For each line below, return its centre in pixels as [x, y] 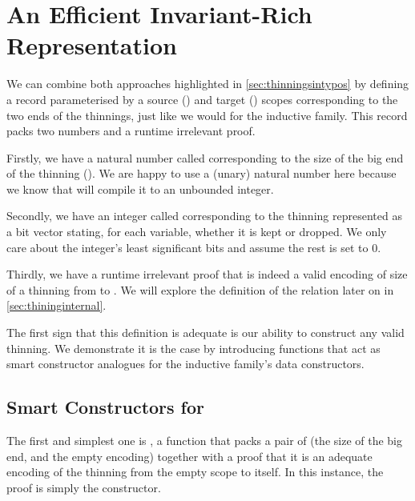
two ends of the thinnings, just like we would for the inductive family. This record [207, 115]
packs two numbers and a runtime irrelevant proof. [131, 131]
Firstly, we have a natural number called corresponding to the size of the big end [205, 157]
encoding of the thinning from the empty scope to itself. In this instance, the [195, 472]
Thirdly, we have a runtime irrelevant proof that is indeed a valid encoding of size [207, 274]
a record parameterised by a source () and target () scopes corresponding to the [202, 99]
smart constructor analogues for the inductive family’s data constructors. [185, 364]
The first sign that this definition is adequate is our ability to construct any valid [205, 333]
